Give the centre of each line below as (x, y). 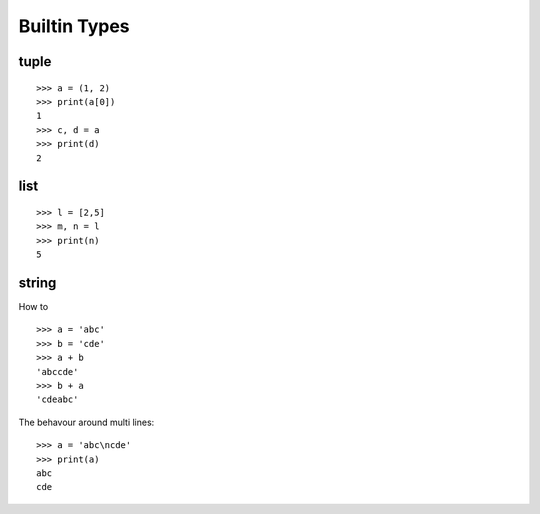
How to (33, 306)
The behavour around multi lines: (86, 422)
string (37, 282)
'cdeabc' (57, 399)
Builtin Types (74, 26)
